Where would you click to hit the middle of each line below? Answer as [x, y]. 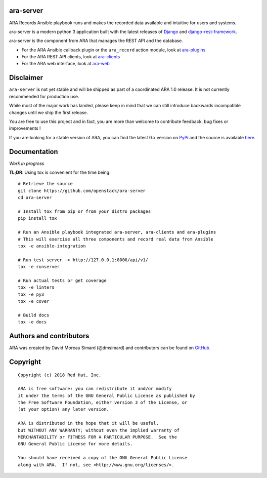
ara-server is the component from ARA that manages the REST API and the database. [96, 41]
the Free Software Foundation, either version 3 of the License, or [103, 403]
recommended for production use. [44, 96]
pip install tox [38, 218]
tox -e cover [34, 301]
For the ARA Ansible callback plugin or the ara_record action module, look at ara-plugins [113, 50]
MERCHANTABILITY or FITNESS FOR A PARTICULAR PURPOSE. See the [98, 437]
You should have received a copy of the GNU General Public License [103, 458]
